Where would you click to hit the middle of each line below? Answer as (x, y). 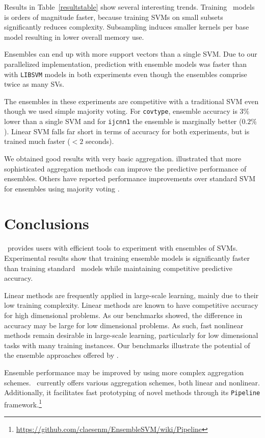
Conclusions (47, 223)
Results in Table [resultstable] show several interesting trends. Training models (129, 7)
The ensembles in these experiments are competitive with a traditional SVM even (131, 101)
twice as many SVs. (34, 84)
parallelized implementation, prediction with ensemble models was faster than (126, 64)
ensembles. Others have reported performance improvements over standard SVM (130, 178)
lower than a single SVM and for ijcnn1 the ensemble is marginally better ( (123, 121)
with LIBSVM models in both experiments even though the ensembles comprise (126, 74)
